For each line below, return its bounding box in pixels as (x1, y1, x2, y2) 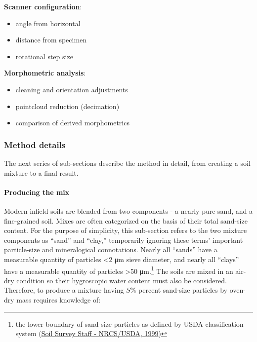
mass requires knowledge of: (16, 294, 101, 304)
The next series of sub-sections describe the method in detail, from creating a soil (4, 157, 251, 168)
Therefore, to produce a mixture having (4, 285, 124, 295)
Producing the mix (4, 187, 70, 197)
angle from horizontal (15, 18, 81, 28)
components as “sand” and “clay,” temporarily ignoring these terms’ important (4, 234, 243, 245)
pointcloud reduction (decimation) (15, 101, 120, 111)
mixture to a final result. (4, 167, 79, 178)
